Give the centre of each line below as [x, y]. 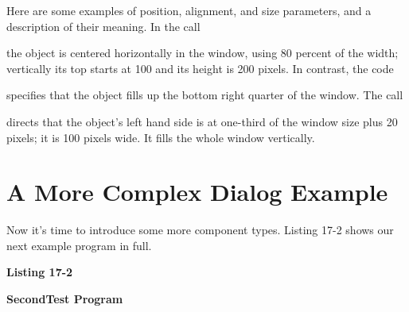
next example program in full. [79, 245]
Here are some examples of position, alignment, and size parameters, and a [189, 10]
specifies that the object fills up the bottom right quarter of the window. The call [205, 95]
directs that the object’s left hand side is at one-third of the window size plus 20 [202, 121]
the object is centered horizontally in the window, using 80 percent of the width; [203, 53]
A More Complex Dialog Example [197, 192]
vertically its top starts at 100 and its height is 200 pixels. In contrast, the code [200, 68]
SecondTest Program [65, 299]
